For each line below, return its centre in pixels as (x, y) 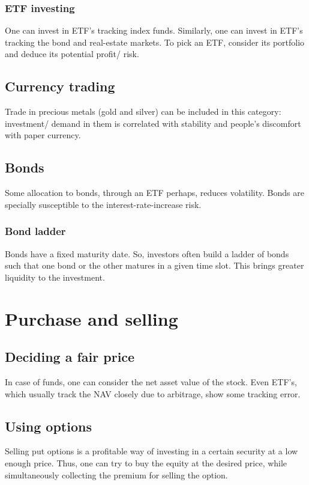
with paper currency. (43, 135)
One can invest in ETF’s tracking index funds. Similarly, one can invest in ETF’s (154, 30)
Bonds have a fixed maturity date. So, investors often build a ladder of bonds (147, 253)
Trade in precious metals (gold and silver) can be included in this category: (143, 111)
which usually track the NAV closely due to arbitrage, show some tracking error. (153, 393)
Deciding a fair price (70, 357)
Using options (48, 426)
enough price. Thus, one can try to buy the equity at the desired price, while (146, 462)
